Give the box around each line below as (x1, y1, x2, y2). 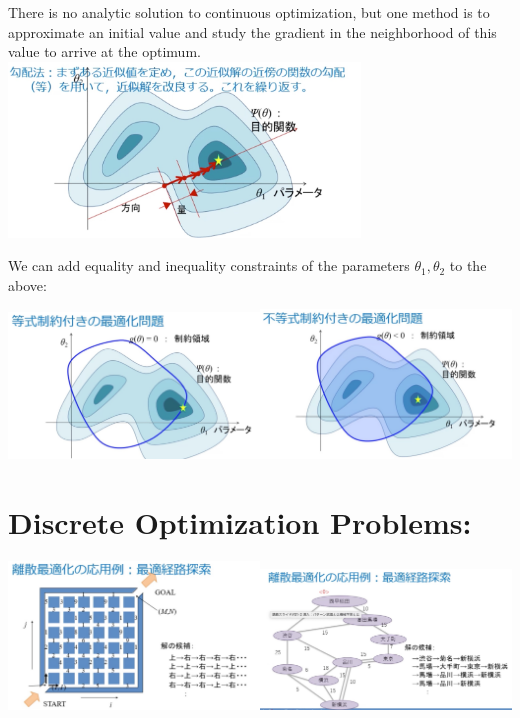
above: (8, 274, 47, 295)
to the (449, 255, 487, 276)
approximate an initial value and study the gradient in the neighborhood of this (8, 21, 497, 42)
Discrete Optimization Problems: (8, 501, 472, 542)
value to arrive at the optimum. (8, 41, 201, 62)
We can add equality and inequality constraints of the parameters (8, 255, 410, 276)
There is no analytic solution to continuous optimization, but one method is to (8, 2, 490, 22)
